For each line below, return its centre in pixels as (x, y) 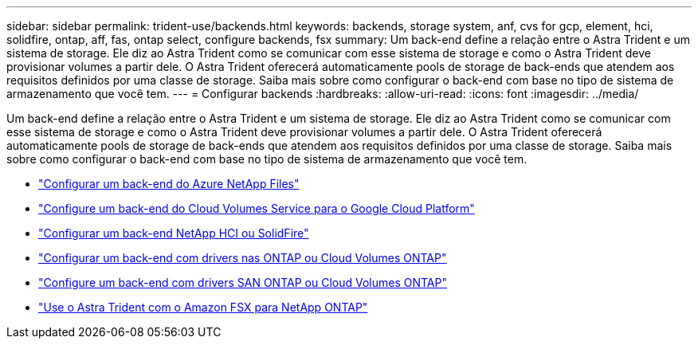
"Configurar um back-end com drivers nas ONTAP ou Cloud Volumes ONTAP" (243, 258)
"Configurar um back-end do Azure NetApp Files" (169, 184)
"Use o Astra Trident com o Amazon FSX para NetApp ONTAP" (203, 307)
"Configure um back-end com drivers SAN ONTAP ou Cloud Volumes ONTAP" (243, 282)
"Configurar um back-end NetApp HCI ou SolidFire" (174, 233)
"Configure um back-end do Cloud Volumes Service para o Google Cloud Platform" (257, 208)
